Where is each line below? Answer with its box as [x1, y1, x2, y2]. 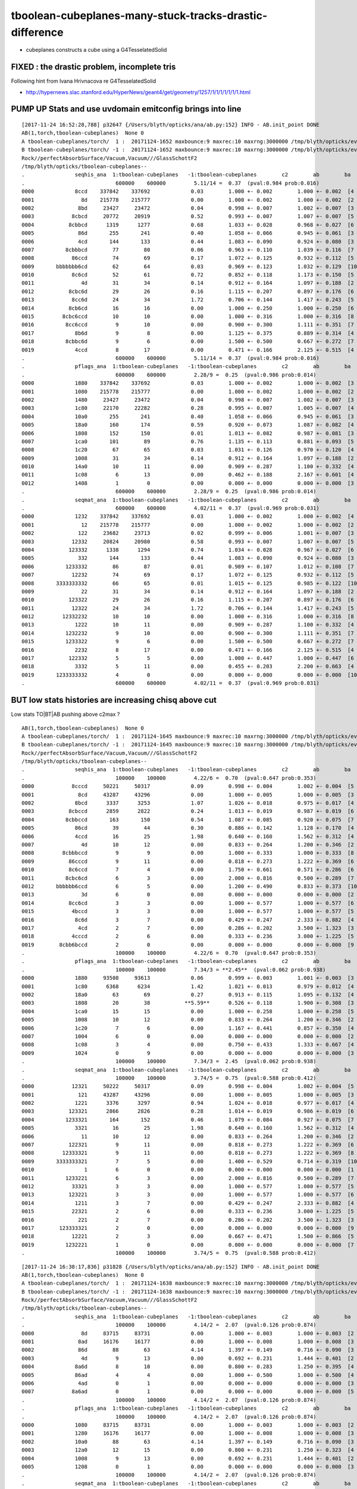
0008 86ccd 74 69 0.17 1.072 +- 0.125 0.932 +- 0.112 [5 [21, 255, 354, 261]
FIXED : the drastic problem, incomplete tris [11, 62, 176, 72]
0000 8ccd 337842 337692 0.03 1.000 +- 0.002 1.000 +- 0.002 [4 [21, 188, 354, 195]
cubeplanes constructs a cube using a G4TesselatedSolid [26, 46, 167, 54]
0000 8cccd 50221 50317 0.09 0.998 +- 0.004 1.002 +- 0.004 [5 [21, 783, 354, 790]
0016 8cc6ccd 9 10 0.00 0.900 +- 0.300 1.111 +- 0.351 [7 [21, 322, 354, 328]
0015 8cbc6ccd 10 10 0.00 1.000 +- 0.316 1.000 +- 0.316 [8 [21, 313, 354, 320]
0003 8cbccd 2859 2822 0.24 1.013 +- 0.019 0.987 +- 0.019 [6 [21, 808, 354, 815]
